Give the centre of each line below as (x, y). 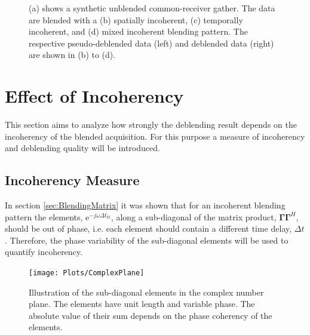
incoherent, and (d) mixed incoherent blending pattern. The (138, 31)
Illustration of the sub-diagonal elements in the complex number (146, 292)
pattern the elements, (44, 216)
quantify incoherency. (44, 252)
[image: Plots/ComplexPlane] (87, 273)
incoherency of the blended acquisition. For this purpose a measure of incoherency (155, 136)
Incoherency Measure (72, 180)
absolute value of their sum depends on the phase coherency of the (151, 315)
